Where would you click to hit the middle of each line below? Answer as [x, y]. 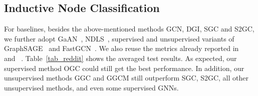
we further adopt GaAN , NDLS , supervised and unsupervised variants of [119, 38]
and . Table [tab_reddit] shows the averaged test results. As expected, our [120, 58]
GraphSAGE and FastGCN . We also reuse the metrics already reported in [121, 48]
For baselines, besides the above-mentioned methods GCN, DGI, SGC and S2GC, [129, 29]
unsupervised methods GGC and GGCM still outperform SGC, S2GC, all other [126, 78]
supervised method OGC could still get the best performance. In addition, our [124, 68]
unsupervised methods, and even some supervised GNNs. [91, 87]
